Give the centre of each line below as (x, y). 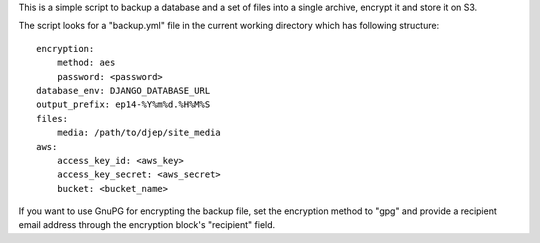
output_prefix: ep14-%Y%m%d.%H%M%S (123, 104)
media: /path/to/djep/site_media (139, 133)
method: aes (86, 63)
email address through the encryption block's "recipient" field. (147, 225)
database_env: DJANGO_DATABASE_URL (123, 90)
